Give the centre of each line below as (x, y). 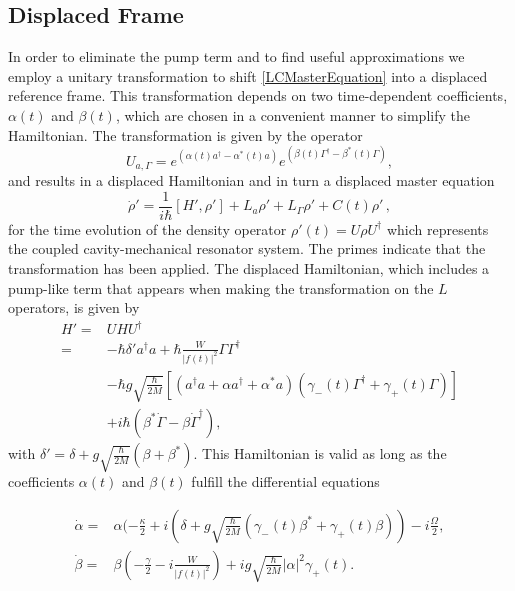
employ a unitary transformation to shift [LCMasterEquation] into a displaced (248, 75)
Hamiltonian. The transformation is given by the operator (185, 134)
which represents (437, 228)
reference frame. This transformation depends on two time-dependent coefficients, (258, 95)
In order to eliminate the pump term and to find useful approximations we (236, 56)
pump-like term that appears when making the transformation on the (221, 287)
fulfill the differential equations (285, 481)
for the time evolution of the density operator (147, 228)
